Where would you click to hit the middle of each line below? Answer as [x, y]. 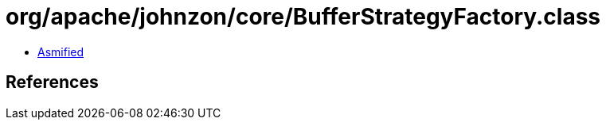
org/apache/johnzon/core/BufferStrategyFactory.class [303, 17]
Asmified [61, 52]
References [52, 82]
